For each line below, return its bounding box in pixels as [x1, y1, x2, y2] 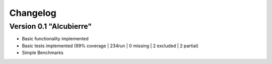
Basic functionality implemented [22, 36, 89, 42]
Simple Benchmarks [22, 50, 64, 56]
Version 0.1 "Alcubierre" [9, 22, 92, 31]
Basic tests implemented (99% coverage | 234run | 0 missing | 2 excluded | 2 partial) [22, 43, 199, 49]
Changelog [9, 7, 56, 18]
